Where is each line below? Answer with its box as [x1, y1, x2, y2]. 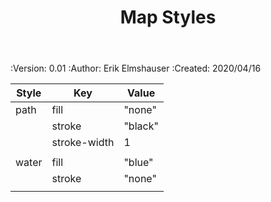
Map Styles [119, 6, 217, 29]
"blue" [123, 156, 154, 170]
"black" [123, 119, 159, 133]
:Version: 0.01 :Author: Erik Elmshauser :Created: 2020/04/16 [10, 62, 262, 75]
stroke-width [51, 136, 115, 150]
